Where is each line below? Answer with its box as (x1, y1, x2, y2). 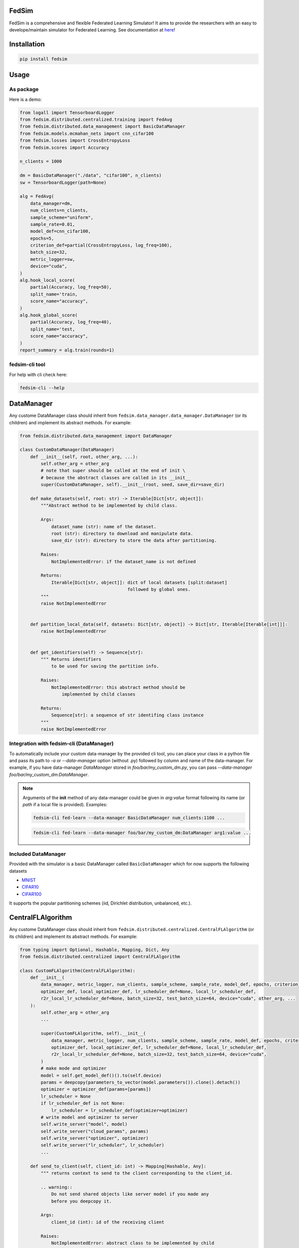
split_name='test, (30, 326, 75, 332)
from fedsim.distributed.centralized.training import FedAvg (19, 117, 172, 122)
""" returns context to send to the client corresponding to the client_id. (40, 1171, 233, 1176)
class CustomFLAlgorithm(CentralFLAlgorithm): (19, 967, 136, 973)
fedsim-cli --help (19, 385, 65, 390)
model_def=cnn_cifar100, (30, 229, 91, 234)
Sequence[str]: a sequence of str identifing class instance (51, 712, 204, 718)
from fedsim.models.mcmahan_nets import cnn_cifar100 (19, 130, 154, 136)
